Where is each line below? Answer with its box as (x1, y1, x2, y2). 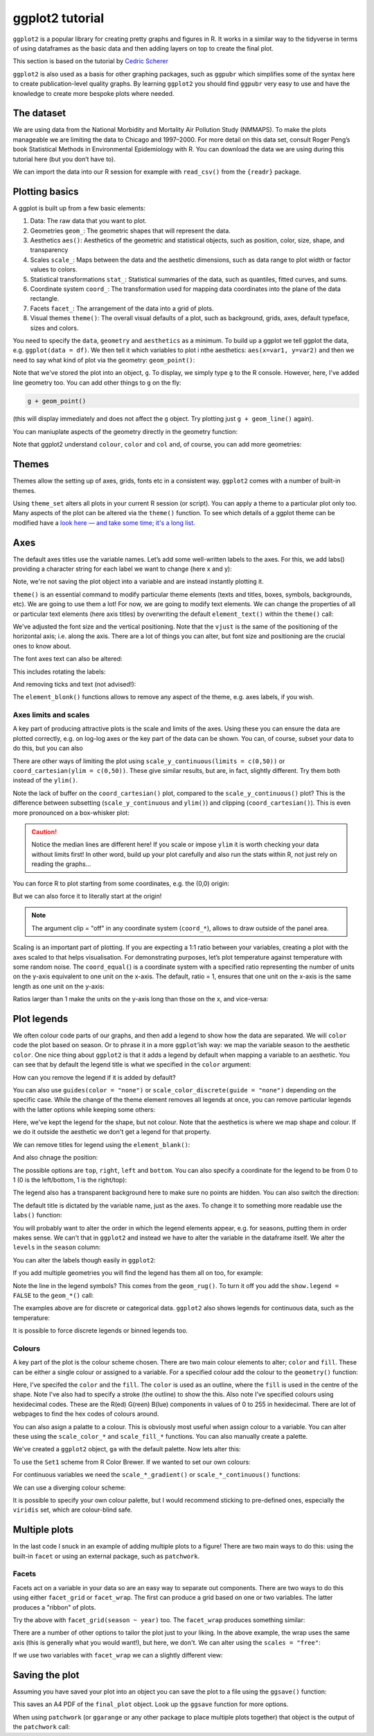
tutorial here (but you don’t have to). (12, 155, 116, 163)
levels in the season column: (12, 1243, 101, 1251)
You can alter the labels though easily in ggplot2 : (12, 1255, 156, 1264)
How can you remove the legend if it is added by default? (12, 1073, 176, 1081)
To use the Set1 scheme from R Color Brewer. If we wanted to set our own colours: (12, 1458, 251, 1466)
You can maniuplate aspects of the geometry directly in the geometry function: (12, 427, 238, 435)
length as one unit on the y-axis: (12, 982, 105, 990)
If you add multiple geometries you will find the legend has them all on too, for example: (12, 1269, 263, 1277)
